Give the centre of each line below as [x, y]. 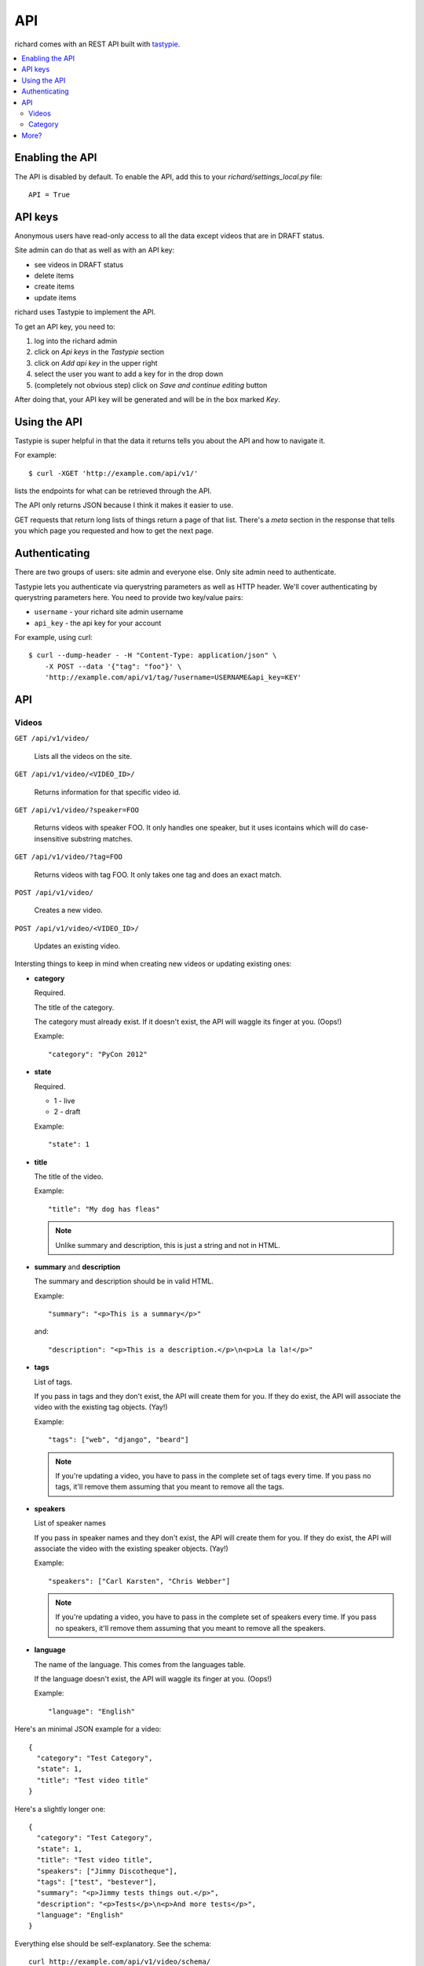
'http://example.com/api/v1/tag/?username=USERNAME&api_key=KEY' [173, 677]
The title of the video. [69, 1176]
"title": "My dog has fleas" [104, 1209]
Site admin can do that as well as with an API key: [95, 250]
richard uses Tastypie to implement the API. [85, 312]
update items [55, 297]
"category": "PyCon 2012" [98, 1054]
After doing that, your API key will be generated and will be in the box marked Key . [147, 399]
